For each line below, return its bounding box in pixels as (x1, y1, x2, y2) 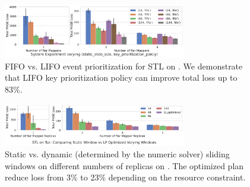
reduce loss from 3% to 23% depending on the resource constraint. (5, 171, 246, 183)
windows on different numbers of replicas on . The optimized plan (5, 159, 244, 172)
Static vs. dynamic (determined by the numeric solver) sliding (5, 148, 230, 160)
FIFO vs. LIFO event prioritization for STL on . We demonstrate (5, 59, 243, 72)
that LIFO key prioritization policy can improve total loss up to (5, 71, 238, 84)
